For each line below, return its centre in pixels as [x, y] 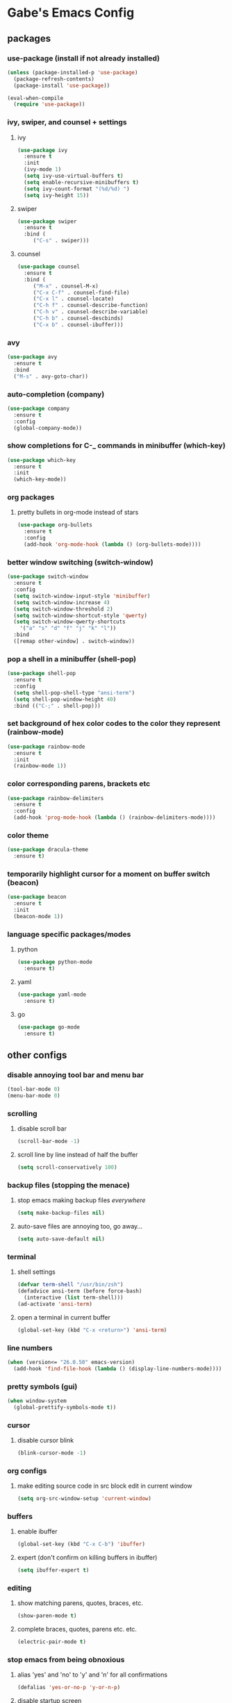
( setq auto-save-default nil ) [61, 1239]
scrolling [22, 1113]
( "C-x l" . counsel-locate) [74, 299]
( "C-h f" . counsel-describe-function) [91, 306]
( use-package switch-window [48, 577]
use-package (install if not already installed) [83, 58]
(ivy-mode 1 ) [43, 169]
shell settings [36, 1272]
